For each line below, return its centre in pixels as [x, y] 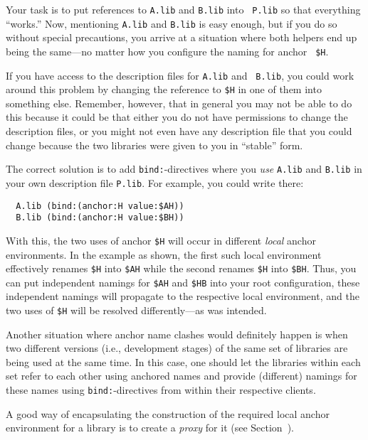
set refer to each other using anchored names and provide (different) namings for [182, 376]
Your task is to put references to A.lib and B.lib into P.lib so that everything [183, 9]
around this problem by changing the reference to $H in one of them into [164, 89]
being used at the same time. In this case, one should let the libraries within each [183, 361]
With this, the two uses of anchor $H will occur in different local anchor [161, 240]
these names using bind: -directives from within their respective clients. [161, 390]
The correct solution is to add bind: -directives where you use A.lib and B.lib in [184, 169]
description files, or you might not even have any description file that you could [179, 131]
